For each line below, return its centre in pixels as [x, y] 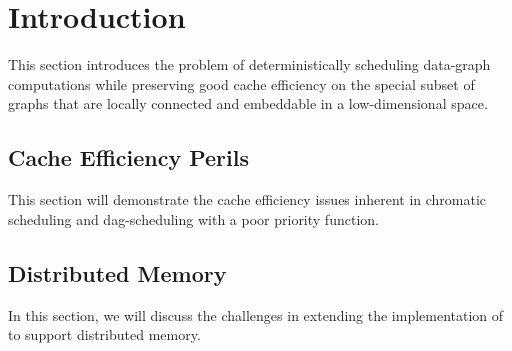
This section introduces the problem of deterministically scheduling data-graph [249, 64]
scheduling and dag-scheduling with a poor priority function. [193, 218]
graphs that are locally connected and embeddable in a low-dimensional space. [248, 103]
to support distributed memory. [104, 334]
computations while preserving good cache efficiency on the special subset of [241, 83]
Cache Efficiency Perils [128, 157]
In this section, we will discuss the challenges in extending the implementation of [256, 314]
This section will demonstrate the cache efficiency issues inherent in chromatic [247, 199]
